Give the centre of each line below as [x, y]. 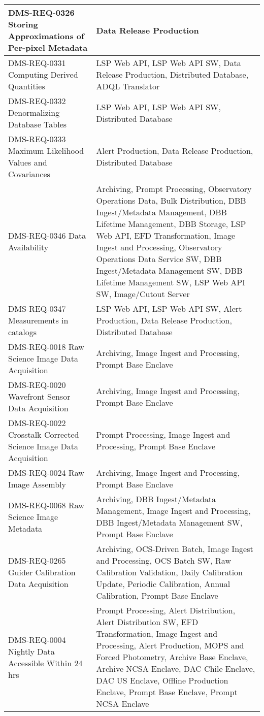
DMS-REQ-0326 [41, 12]
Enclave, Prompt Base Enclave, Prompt [167, 692]
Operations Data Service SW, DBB [159, 259]
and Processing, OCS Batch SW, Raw [163, 560]
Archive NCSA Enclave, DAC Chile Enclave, [176, 669]
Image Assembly [37, 484]
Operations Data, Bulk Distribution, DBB [171, 200]
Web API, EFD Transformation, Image [166, 235]
